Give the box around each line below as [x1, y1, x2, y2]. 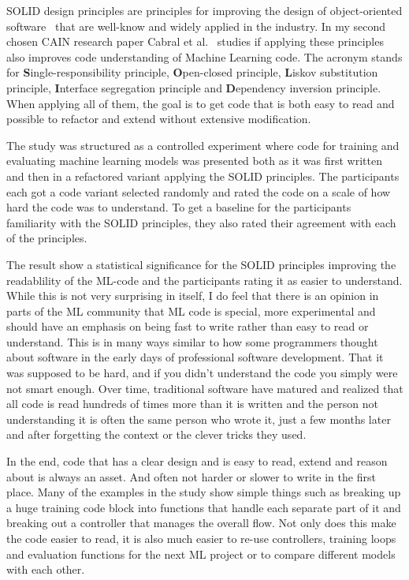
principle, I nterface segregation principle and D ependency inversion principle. [6, 79, 381, 95]
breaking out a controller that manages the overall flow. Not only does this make [6, 515, 396, 531]
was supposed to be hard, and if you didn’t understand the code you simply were [6, 365, 398, 381]
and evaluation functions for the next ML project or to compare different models [6, 545, 396, 562]
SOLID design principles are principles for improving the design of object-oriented [6, 2, 403, 18]
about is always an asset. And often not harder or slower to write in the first [6, 468, 376, 485]
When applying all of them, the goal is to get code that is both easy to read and [6, 95, 395, 111]
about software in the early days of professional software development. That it [6, 349, 384, 365]
